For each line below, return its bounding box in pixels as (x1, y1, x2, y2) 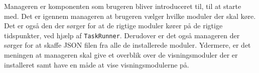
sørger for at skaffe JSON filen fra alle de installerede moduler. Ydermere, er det (4, 40, 251, 50)
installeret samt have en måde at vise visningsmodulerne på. (4, 59, 189, 70)
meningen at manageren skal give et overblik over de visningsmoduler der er (4, 50, 238, 60)
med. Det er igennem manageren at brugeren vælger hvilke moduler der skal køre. (4, 10, 256, 21)
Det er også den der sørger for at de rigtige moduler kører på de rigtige (4, 20, 223, 31)
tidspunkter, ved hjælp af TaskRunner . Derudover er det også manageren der (4, 30, 240, 40)
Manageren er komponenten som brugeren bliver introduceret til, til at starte (4, 1, 241, 11)
